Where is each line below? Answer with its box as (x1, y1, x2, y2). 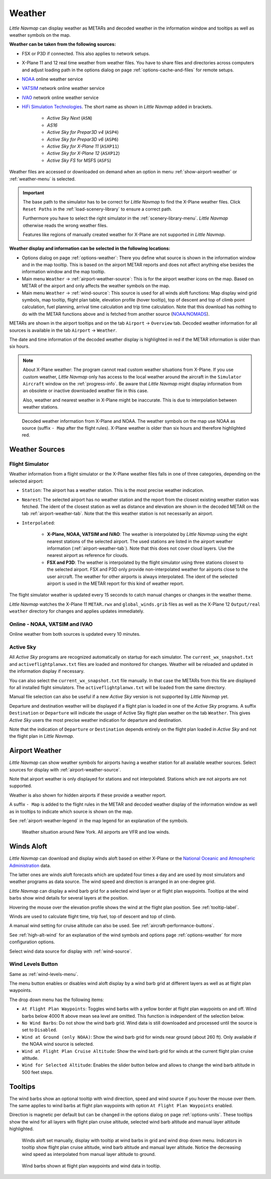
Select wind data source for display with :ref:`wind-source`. (9, 948, 132, 954)
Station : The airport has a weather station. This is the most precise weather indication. (22, 487, 204, 494)
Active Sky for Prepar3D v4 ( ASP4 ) (47, 129, 119, 135)
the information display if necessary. (9, 668, 85, 674)
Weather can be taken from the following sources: (9, 41, 116, 47)
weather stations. (23, 404, 59, 410)
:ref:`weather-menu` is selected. (9, 176, 76, 182)
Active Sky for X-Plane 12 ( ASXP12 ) (47, 150, 120, 156)
